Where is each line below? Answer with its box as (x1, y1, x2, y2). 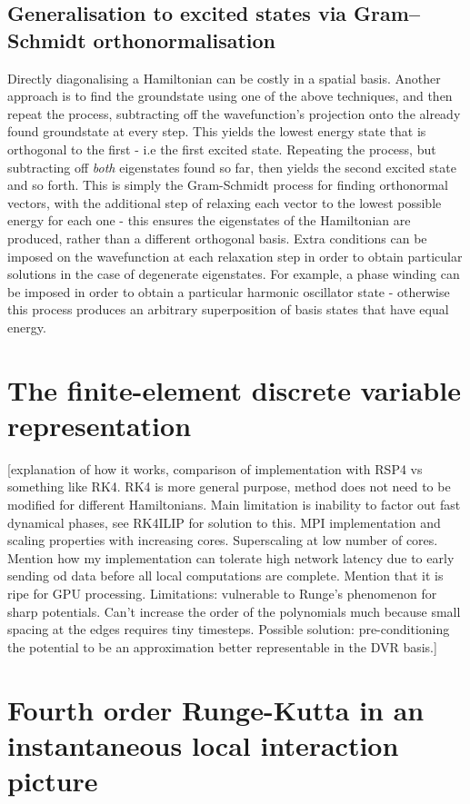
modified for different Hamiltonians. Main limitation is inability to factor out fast (7, 495, 461, 513)
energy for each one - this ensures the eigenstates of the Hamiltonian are (7, 211, 411, 230)
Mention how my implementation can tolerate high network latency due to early (7, 548, 455, 567)
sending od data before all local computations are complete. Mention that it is (7, 566, 444, 585)
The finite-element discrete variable (7, 371, 461, 408)
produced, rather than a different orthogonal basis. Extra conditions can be (7, 228, 427, 247)
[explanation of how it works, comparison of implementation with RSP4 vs (7, 459, 423, 478)
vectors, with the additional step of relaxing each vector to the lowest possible (7, 193, 442, 212)
